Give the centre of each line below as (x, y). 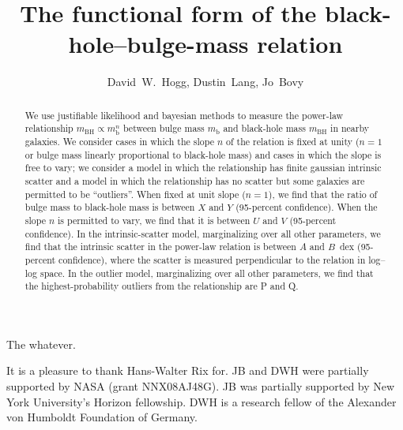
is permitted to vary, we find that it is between (154, 220)
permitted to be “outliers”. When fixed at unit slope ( (135, 194)
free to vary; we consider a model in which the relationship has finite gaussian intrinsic (203, 168)
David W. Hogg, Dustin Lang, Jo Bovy (205, 82)
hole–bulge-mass (158, 44)
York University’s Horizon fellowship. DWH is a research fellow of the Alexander (201, 401)
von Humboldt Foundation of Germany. (102, 417)
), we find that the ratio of (323, 194)
